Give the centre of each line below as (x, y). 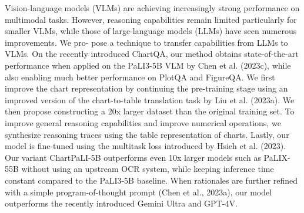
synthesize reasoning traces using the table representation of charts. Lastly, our (147, 134)
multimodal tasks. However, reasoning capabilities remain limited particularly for (151, 19)
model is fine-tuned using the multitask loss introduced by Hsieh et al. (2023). (146, 146)
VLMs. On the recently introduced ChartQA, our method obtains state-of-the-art (152, 54)
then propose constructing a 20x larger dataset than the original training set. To (150, 111)
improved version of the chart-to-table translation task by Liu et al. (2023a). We (150, 99)
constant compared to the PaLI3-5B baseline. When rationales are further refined (151, 180)
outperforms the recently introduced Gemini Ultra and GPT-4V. (121, 203)
